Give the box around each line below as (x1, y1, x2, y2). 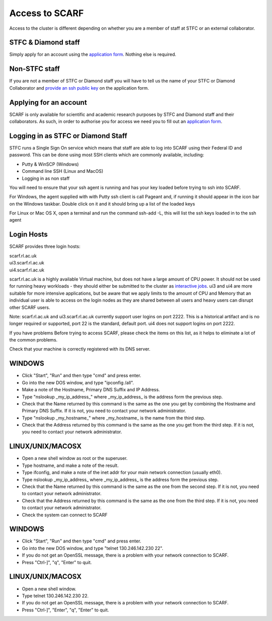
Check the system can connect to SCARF (22, 512, 108, 518)
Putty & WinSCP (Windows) (22, 161, 79, 167)
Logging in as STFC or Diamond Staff (9, 131, 127, 140)
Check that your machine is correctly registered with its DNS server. (9, 346, 151, 352)
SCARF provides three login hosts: (9, 243, 81, 249)
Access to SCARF (9, 8, 84, 19)
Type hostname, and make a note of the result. (22, 462, 119, 468)
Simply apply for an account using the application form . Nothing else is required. (9, 51, 176, 57)
